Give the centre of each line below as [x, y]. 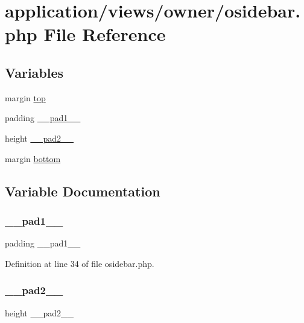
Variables [34, 72]
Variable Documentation [83, 191]
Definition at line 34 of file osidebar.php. [80, 263]
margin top [25, 97]
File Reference [105, 34]
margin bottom [33, 158]
